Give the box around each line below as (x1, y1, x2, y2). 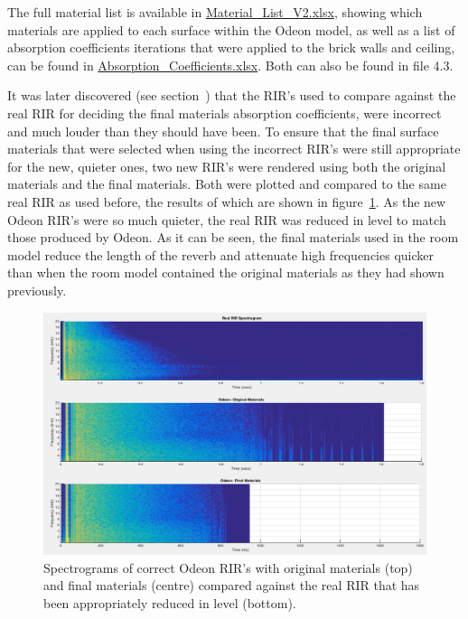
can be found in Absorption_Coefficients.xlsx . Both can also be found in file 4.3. (7, 55, 454, 74)
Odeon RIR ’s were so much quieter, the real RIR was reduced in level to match (7, 210, 446, 229)
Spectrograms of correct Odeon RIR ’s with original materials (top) (43, 558, 413, 577)
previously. (7, 280, 67, 299)
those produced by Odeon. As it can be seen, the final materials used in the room (7, 228, 459, 247)
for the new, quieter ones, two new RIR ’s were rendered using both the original (7, 156, 446, 175)
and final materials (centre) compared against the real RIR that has (43, 576, 420, 595)
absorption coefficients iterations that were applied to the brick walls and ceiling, (7, 38, 455, 57)
